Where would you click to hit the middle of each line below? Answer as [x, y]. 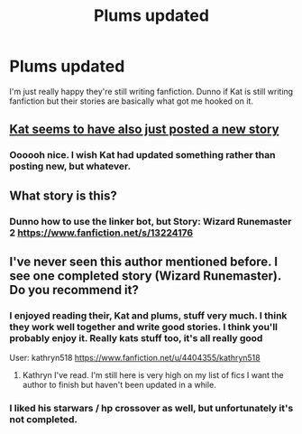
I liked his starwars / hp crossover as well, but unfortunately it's [151, 409]
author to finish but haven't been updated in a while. [119, 385]
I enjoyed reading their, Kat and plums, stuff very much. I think [148, 315]
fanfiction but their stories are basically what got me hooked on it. [132, 101]
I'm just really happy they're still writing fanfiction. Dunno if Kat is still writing [151, 91]
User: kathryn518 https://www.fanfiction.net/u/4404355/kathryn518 [135, 358]
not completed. [44, 420]
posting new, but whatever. [70, 166]
